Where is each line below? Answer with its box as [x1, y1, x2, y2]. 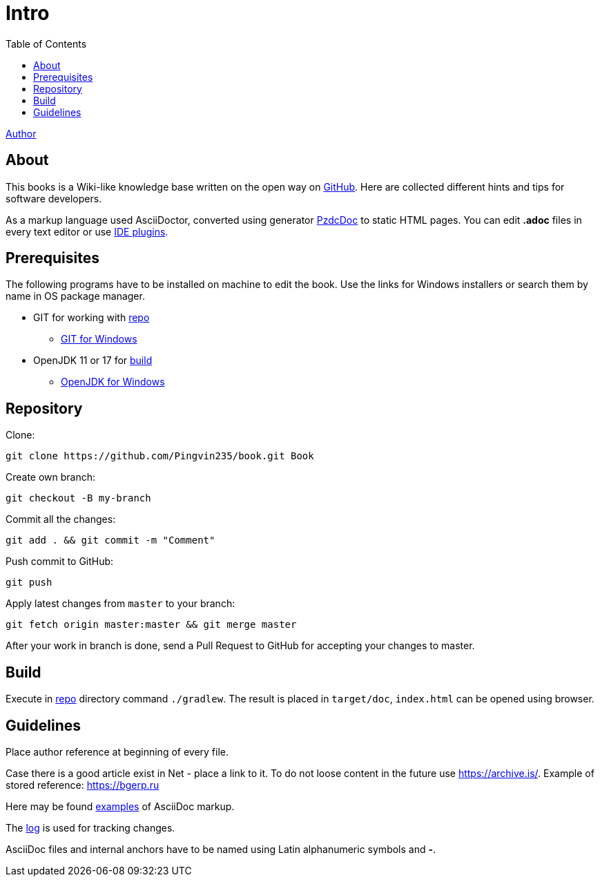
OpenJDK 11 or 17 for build [33, 354, 153, 367]
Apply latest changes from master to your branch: [6, 597, 235, 610]
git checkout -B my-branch [6, 492, 151, 504]
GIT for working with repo [33, 311, 150, 324]
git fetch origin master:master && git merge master [6, 619, 297, 631]
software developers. [6, 192, 102, 204]
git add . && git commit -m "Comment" [6, 535, 215, 546]
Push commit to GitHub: [6, 555, 114, 568]
